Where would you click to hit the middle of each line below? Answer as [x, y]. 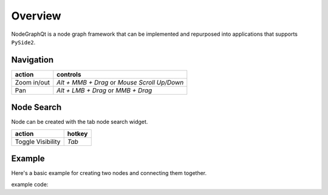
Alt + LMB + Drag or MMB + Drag [104, 90]
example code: [30, 184]
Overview [36, 16]
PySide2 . [23, 42]
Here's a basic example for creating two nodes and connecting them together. [109, 173]
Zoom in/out [32, 82]
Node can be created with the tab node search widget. [80, 122]
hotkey [77, 134]
